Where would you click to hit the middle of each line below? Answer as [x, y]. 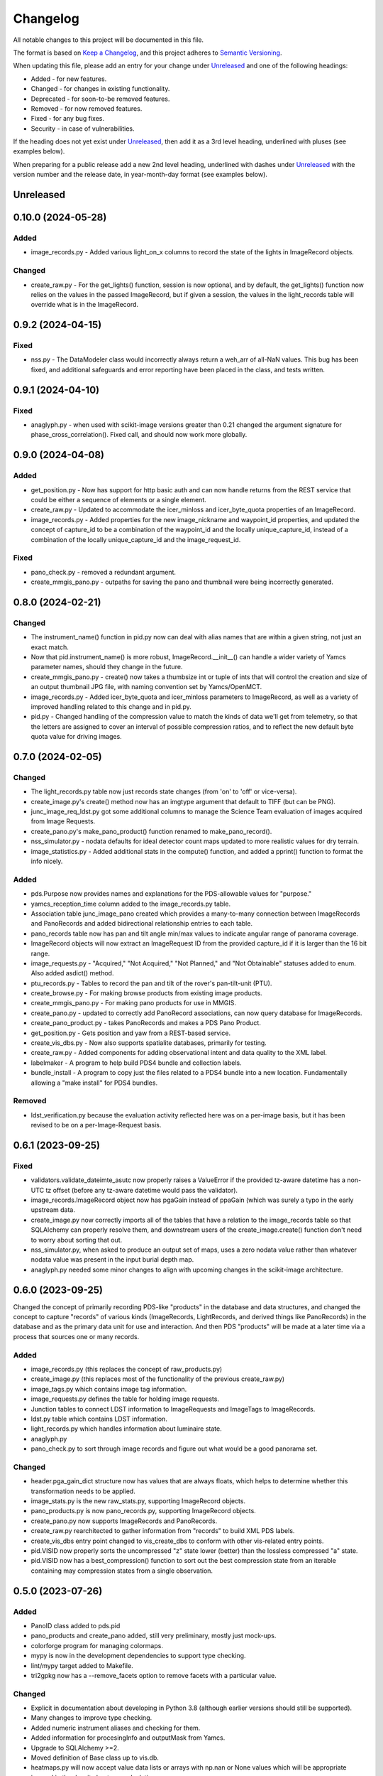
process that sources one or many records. [76, 1336]
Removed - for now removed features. [87, 108]
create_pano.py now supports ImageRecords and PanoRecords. [124, 1521]
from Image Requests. [63, 821]
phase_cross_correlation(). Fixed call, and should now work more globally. [139, 435]
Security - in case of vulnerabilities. [83, 129]
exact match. [50, 647]
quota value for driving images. [76, 737]
